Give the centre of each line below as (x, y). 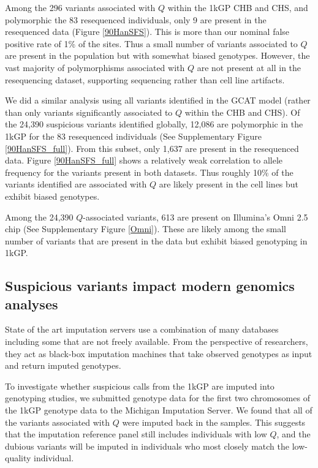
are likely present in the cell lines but (229, 184)
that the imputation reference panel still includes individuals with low (136, 434)
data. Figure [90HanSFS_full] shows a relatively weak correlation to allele (144, 160)
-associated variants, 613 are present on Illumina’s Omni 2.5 (195, 217)
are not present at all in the (249, 67)
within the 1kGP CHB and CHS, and (238, 7)
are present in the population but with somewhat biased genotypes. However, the (157, 55)
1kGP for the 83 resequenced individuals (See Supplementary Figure (133, 136)
